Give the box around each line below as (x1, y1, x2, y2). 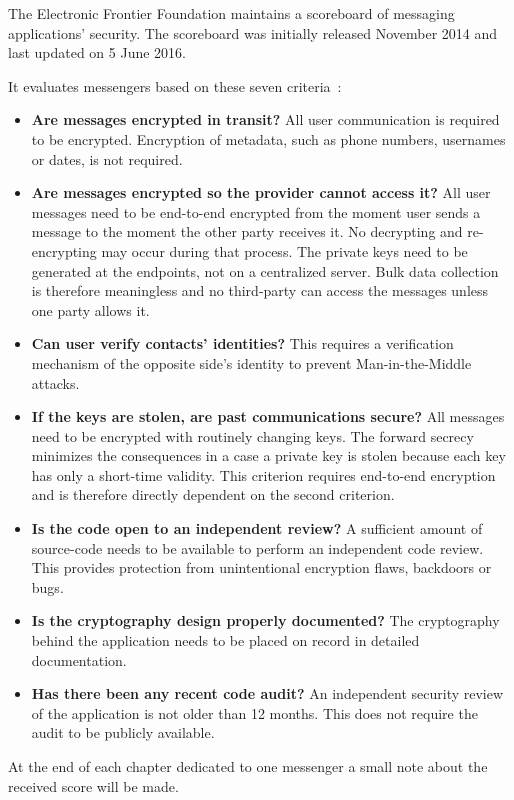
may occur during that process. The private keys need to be (101, 240, 468, 261)
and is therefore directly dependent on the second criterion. (31, 484, 395, 505)
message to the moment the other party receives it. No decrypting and (31, 221, 463, 242)
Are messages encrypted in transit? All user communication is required (31, 109, 500, 130)
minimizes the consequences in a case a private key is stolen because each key (31, 445, 506, 466)
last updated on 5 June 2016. (8, 42, 187, 63)
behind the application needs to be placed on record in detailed (31, 630, 420, 651)
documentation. (31, 649, 127, 670)
